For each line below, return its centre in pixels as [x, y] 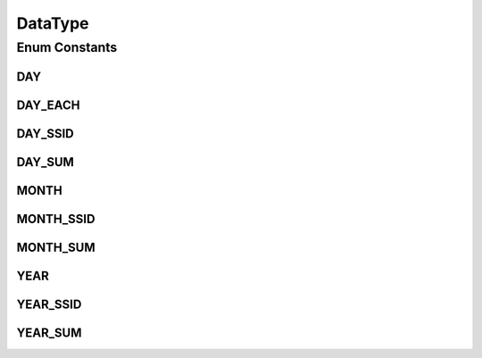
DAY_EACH [48, 105]
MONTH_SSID [56, 219]
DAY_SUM [46, 162]
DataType [53, 23]
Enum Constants [67, 47]
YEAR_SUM [49, 333]
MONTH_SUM [56, 247]
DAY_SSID [46, 133]
